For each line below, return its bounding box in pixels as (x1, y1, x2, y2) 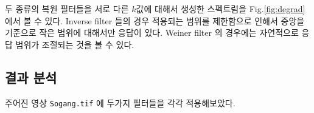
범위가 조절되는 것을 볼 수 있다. (15, 38, 134, 50)
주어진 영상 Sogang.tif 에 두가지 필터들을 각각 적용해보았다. (5, 96, 235, 109)
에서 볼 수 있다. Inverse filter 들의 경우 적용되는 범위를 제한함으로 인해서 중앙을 (5, 14, 305, 27)
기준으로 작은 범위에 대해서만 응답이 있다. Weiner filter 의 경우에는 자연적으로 (5, 26, 299, 39)
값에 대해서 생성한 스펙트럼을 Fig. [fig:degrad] (136, 2, 305, 15)
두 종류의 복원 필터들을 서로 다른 (5, 2, 129, 15)
